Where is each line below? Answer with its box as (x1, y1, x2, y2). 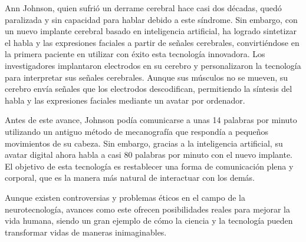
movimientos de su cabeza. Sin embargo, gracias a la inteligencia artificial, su (5, 137, 283, 149)
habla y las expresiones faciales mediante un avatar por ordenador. (5, 94, 245, 106)
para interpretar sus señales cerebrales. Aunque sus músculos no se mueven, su (5, 71, 288, 83)
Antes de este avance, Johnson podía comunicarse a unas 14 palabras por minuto (5, 114, 297, 126)
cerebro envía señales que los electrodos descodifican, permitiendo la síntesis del (5, 82, 292, 95)
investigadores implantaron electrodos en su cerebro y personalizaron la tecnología (5, 59, 301, 71)
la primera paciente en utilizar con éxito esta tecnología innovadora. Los (5, 48, 265, 60)
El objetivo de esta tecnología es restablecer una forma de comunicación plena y (5, 160, 294, 172)
